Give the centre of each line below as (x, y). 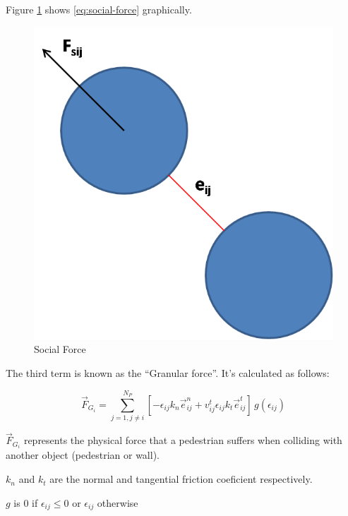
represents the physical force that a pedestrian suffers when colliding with (183, 440)
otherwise (118, 502)
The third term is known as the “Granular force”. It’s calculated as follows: (168, 373)
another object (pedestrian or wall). (83, 455)
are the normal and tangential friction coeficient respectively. (181, 479)
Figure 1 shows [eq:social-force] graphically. (99, 9)
